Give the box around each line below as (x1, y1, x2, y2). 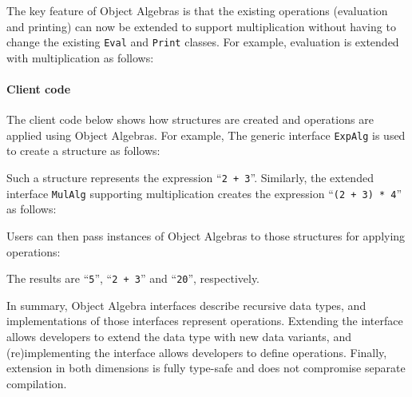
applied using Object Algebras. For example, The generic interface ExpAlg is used (6, 126, 406, 143)
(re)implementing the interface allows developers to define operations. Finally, (6, 343, 387, 360)
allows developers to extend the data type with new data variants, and (6, 328, 351, 345)
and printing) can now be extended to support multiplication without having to (6, 18, 396, 34)
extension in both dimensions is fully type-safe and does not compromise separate (6, 359, 406, 376)
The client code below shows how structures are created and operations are (6, 111, 374, 128)
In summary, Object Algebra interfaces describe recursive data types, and (6, 296, 366, 313)
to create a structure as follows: (6, 142, 160, 159)
